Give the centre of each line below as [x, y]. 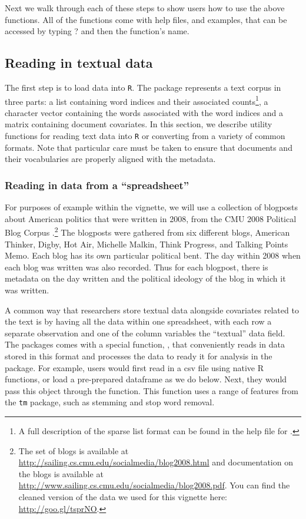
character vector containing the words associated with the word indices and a [144, 112]
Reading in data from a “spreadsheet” [97, 185]
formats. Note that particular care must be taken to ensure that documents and [149, 147]
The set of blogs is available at [74, 450]
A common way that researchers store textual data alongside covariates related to [152, 310]
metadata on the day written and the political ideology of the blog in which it [145, 278]
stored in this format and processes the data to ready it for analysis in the [139, 356]
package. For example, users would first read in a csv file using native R [134, 367]
